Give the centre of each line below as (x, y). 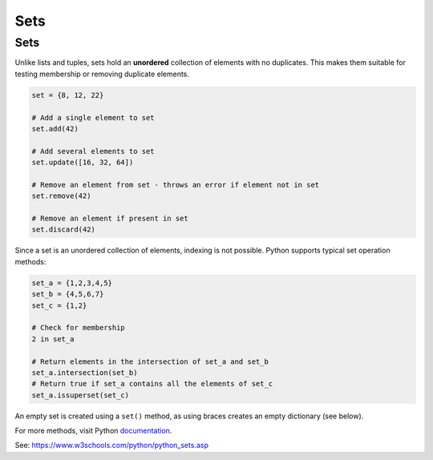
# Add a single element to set (93, 117)
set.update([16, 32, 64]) (83, 163)
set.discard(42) (64, 230)
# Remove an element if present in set (110, 219)
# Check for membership (79, 328)
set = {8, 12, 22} (68, 95)
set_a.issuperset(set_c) (81, 395)
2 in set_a (53, 339)
